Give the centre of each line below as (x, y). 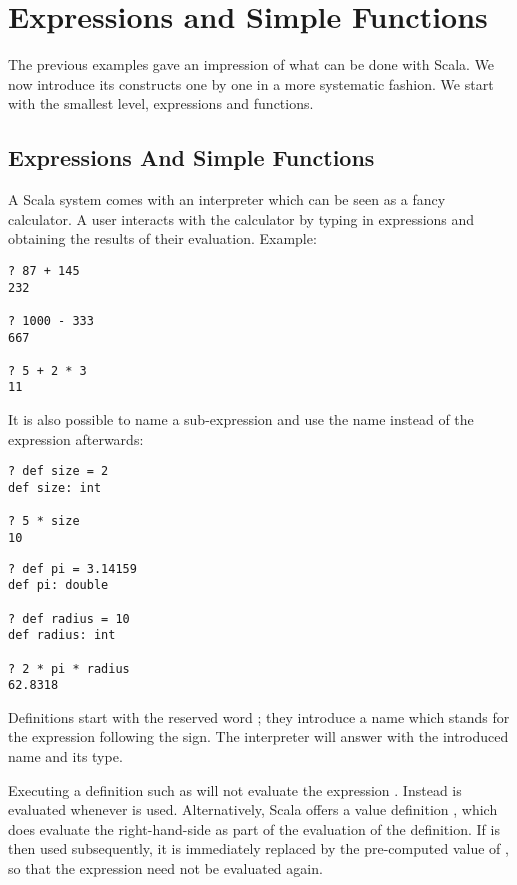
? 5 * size (44, 521)
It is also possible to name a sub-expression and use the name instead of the (241, 419)
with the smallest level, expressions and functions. (161, 103)
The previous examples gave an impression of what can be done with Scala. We (251, 64)
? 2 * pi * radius (69, 668)
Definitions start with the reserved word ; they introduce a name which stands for (259, 716)
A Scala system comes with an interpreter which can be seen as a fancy (227, 199)
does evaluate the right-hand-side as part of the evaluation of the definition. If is (254, 828)
